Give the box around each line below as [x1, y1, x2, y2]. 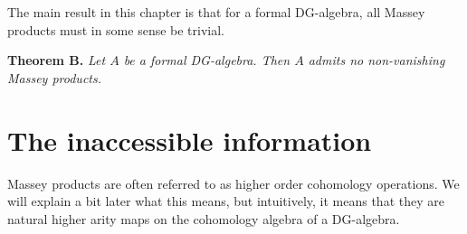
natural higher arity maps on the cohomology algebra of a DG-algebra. [7, 209, 400, 228]
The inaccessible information [7, 121, 372, 158]
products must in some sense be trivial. [7, 20, 225, 39]
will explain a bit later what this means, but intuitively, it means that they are [7, 192, 444, 211]
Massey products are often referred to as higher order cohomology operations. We [7, 173, 460, 192]
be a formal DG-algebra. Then [123, 51, 291, 70]
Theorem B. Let [7, 51, 106, 70]
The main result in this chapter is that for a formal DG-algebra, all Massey [7, 3, 425, 21]
